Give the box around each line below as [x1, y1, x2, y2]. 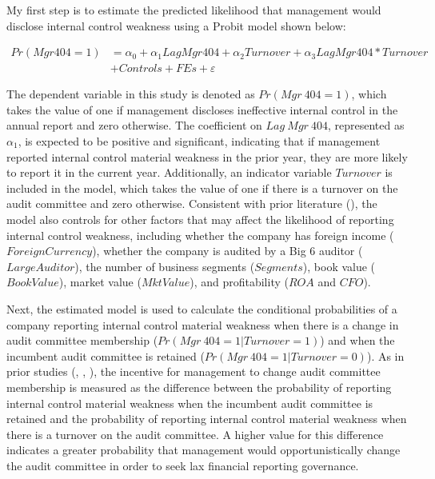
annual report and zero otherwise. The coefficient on [6, 117, 262, 134]
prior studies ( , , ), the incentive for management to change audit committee [6, 363, 381, 380]
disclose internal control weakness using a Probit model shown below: [6, 17, 346, 34]
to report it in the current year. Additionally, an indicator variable [6, 164, 332, 181]
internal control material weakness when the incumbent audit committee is [6, 394, 373, 411]
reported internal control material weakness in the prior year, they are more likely [6, 148, 408, 165]
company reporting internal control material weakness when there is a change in [6, 316, 399, 333]
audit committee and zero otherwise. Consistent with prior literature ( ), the [6, 195, 377, 212]
